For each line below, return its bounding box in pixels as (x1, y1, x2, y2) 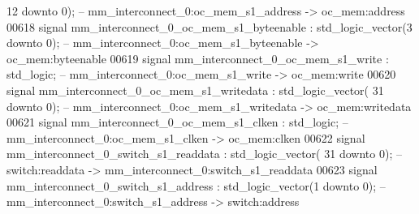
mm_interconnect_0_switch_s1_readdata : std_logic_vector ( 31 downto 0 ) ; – (6, 145, 402, 162)
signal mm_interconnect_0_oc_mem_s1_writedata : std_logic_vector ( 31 (6, 81, 384, 98)
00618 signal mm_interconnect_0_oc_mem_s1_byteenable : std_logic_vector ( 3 (6, 18, 413, 35)
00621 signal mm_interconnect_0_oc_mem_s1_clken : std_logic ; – (6, 113, 348, 131)
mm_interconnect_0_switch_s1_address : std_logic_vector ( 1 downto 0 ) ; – (6, 177, 386, 194)
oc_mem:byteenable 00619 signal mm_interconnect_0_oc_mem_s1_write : (6, 49, 389, 66)
